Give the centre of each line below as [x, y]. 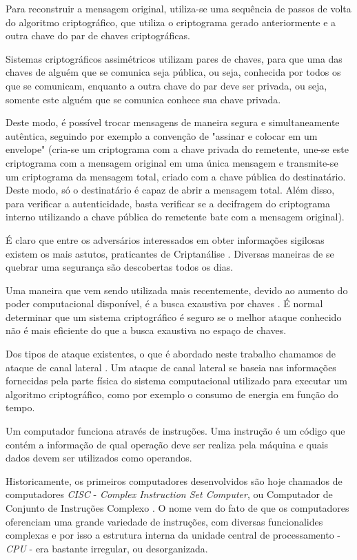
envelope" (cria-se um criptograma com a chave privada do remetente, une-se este [177, 149]
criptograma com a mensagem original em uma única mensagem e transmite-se [172, 162]
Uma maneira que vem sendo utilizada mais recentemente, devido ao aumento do [177, 290]
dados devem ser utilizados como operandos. [99, 458]
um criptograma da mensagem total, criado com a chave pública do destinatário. [176, 176]
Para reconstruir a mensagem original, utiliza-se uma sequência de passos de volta [178, 8]
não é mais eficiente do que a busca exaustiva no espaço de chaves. [146, 330]
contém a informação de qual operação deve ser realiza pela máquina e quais [167, 444]
